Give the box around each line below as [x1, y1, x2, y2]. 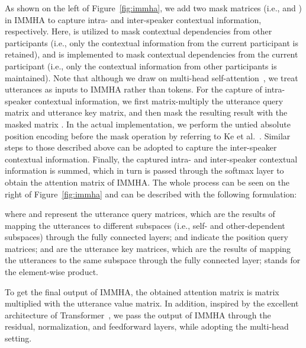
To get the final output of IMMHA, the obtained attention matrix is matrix [5, 285, 279, 298]
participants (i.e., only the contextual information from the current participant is [5, 36, 298, 49]
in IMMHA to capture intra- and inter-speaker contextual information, [5, 13, 262, 25]
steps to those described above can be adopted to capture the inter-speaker [5, 141, 277, 154]
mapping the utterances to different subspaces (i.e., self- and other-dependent [5, 219, 285, 231]
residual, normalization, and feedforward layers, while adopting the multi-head [5, 320, 289, 333]
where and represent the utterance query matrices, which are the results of [5, 207, 275, 220]
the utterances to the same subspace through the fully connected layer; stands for [5, 254, 301, 266]
